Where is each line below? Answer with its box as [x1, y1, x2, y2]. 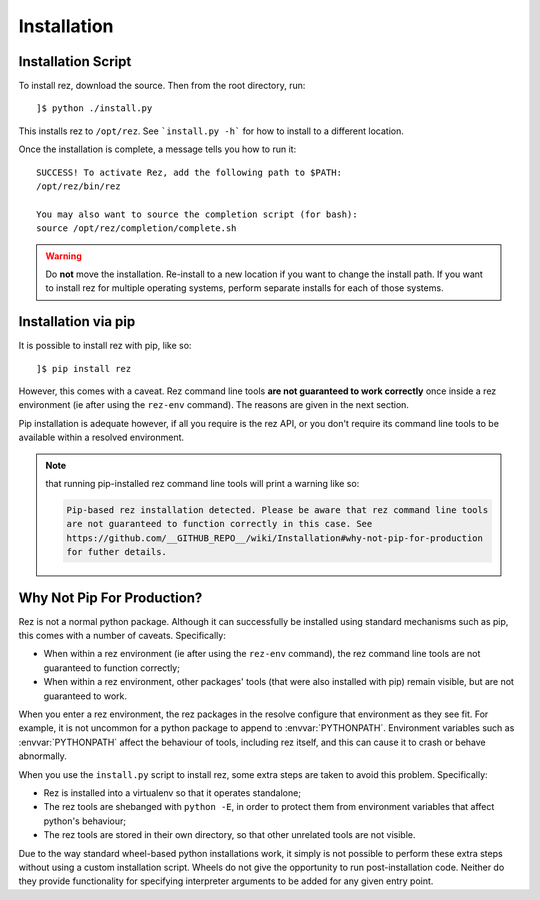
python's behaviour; [43, 815, 127, 827]
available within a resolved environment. [18, 431, 185, 444]
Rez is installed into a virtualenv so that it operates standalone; [43, 786, 302, 799]
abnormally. [18, 750, 67, 762]
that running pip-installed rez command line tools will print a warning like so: [45, 478, 360, 489]
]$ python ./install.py [36, 103, 153, 114]
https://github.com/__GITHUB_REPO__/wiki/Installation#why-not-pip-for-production [66, 532, 484, 544]
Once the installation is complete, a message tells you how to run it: [18, 143, 297, 155]
